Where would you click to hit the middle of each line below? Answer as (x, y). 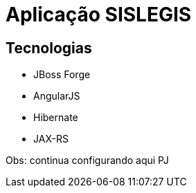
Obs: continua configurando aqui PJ (87, 160)
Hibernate (56, 118)
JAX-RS (51, 139)
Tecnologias (49, 48)
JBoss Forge (62, 75)
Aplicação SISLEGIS (99, 15)
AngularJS (57, 96)
